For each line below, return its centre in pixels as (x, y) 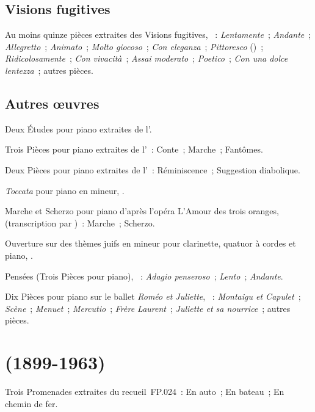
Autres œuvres (52, 103)
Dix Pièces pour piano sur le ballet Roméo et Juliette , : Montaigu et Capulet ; (153, 296)
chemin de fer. (31, 403)
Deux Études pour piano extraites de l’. (78, 128)
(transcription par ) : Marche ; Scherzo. (80, 222)
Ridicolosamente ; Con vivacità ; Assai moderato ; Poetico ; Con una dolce (147, 58)
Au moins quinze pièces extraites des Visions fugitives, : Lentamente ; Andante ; (158, 34)
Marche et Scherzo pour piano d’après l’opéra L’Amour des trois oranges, (142, 211)
